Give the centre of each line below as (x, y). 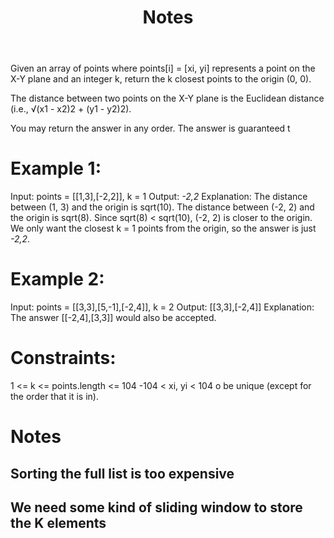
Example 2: (57, 279)
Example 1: (56, 168)
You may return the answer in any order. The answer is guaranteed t (150, 128)
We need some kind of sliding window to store (156, 507)
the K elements (58, 522)
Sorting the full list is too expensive (122, 473)
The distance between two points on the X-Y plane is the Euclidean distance (167, 98)
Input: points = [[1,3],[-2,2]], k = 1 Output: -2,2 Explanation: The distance (159, 197)
